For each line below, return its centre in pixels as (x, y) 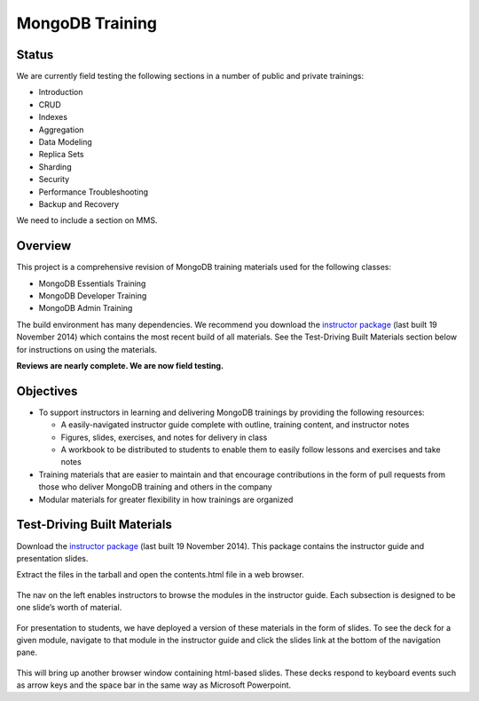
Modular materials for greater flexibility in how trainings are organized (166, 499)
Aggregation (61, 130)
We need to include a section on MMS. (87, 220)
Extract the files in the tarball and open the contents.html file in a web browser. (161, 575)
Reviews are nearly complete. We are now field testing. (120, 366)
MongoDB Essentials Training (92, 283)
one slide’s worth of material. (69, 608)
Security (54, 179)
